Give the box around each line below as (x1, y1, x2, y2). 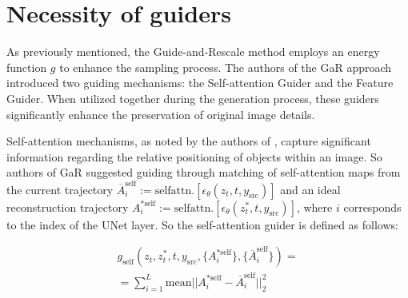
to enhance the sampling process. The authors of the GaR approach (59, 58, 392, 75)
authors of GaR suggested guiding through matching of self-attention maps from (6, 164, 401, 181)
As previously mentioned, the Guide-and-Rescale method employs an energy (6, 43, 380, 60)
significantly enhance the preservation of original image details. (6, 105, 315, 122)
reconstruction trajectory (6, 198, 129, 215)
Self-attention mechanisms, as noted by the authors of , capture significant (6, 133, 371, 149)
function (6, 58, 47, 75)
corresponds (343, 198, 402, 215)
